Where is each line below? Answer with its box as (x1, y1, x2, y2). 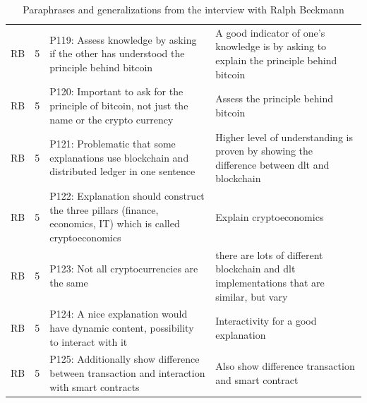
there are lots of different (215, 247, 323, 262)
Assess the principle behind (215, 91, 334, 106)
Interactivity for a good (215, 313, 317, 328)
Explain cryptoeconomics (215, 209, 324, 224)
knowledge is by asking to (215, 39, 327, 54)
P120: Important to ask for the (49, 84, 183, 99)
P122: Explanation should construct (49, 188, 205, 203)
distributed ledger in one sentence (49, 164, 195, 179)
